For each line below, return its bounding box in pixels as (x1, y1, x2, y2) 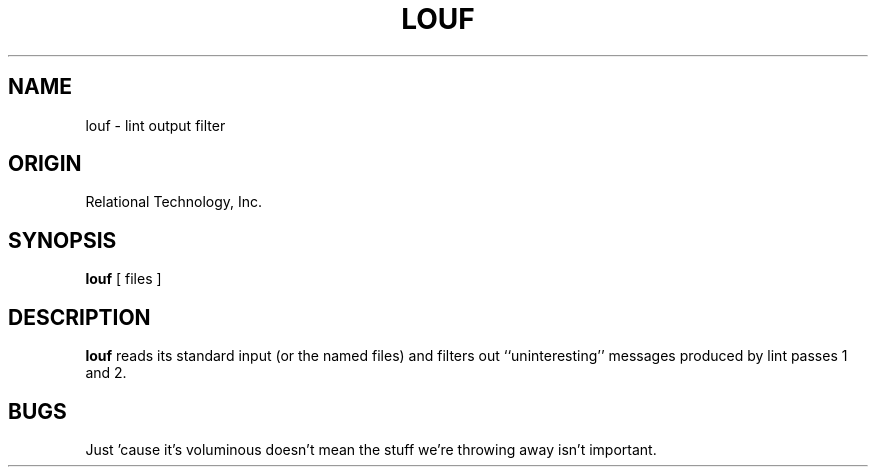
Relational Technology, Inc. (85, 193, 263, 211)
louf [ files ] (85, 270, 162, 288)
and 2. (85, 364, 127, 382)
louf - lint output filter (85, 116, 226, 134)
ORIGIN (8, 151, 82, 177)
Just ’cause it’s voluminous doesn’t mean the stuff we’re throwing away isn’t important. (85, 440, 657, 458)
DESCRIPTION (8, 304, 151, 330)
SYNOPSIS (8, 227, 117, 253)
